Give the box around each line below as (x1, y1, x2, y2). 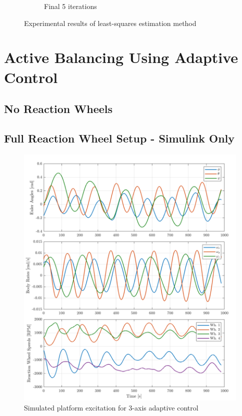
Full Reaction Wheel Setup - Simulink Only (4, 130, 235, 145)
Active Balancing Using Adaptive (4, 47, 238, 67)
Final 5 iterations (44, 1, 97, 11)
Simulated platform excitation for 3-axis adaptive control (24, 402, 198, 412)
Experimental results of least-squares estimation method (24, 17, 196, 28)
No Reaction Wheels (4, 101, 113, 116)
